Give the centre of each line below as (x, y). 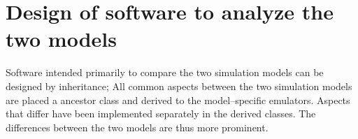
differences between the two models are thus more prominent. (137, 127)
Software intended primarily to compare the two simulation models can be (165, 72)
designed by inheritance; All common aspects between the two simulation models (179, 86)
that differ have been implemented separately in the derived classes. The (161, 114)
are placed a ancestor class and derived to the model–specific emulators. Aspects (178, 100)
